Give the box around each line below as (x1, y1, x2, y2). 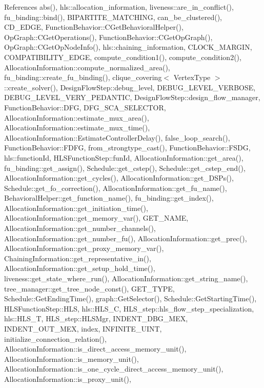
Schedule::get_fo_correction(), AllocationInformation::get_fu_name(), (4, 182, 227, 193)
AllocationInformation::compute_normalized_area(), (4, 62, 170, 72)
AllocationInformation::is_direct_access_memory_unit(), (4, 343, 187, 354)
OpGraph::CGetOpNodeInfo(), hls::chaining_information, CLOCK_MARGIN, (4, 42, 252, 52)
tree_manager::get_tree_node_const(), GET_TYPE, (4, 283, 175, 294)
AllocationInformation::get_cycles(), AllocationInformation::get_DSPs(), (4, 172, 234, 183)
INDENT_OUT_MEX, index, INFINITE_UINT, (4, 323, 162, 334)
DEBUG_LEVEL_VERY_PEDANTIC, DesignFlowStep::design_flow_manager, (4, 92, 260, 103)
